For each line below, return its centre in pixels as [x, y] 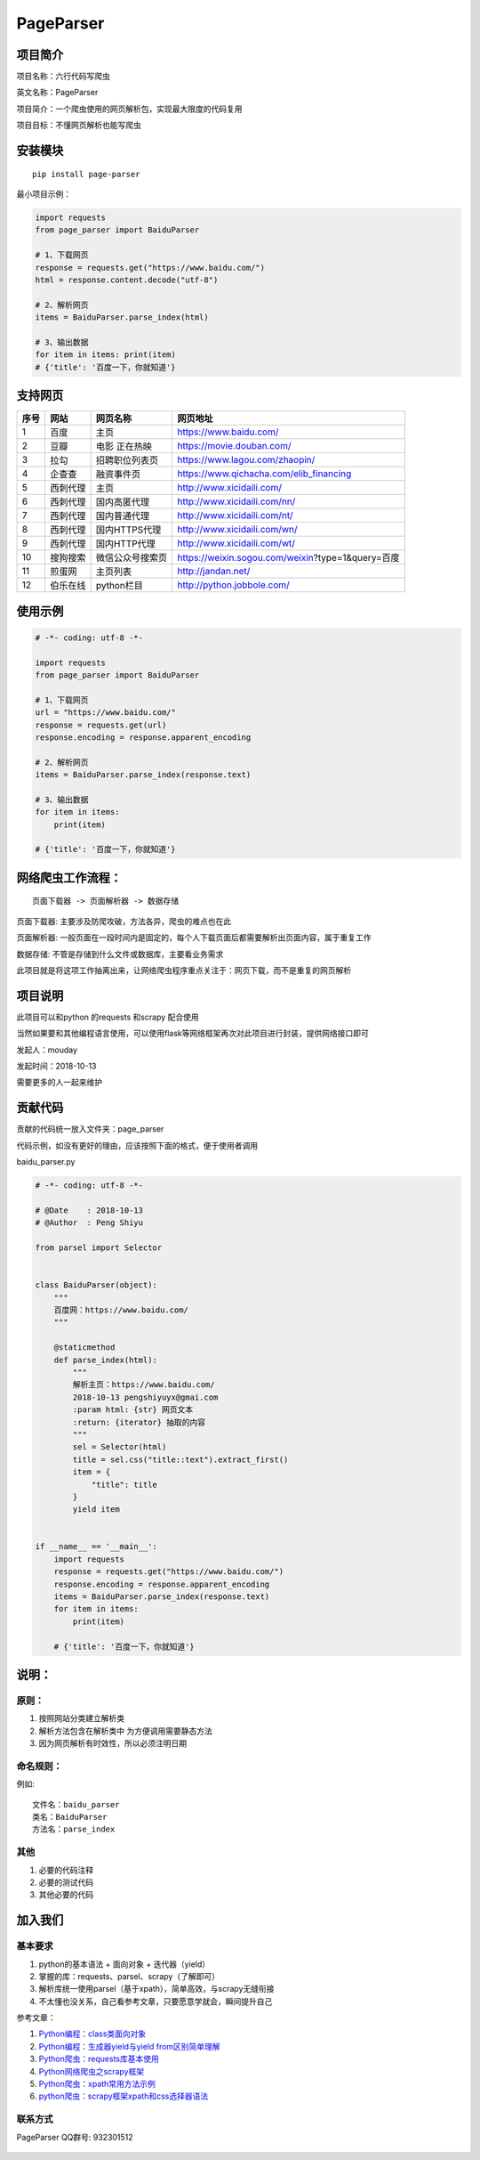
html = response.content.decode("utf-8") [127, 280]
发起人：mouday [47, 1050]
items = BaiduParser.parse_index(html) [122, 317]
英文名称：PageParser [57, 93]
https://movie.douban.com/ [234, 446]
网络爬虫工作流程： [69, 877]
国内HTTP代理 [125, 544]
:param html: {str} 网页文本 [133, 1410]
